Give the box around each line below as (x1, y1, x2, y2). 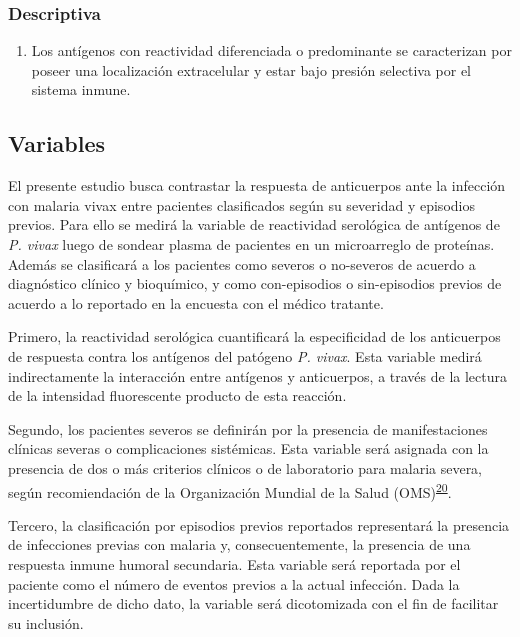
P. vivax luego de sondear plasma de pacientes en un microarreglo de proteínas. (8, 233, 495, 254)
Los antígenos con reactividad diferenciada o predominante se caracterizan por (31, 40, 512, 61)
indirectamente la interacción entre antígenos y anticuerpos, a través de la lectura (8, 365, 507, 386)
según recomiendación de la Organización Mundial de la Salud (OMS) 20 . (8, 478, 452, 502)
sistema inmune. (31, 79, 131, 100)
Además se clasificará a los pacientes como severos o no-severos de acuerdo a (8, 253, 476, 274)
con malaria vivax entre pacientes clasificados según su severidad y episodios (8, 194, 475, 215)
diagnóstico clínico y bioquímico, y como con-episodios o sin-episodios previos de (8, 273, 502, 294)
